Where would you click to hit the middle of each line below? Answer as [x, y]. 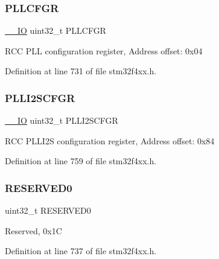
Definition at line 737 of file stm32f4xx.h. [81, 251]
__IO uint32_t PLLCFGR [56, 30]
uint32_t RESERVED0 [48, 210]
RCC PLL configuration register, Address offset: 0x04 [104, 50]
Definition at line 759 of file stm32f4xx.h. [81, 161]
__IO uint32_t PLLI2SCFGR [62, 120]
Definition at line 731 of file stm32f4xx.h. [81, 71]
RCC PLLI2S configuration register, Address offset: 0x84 [110, 140]
